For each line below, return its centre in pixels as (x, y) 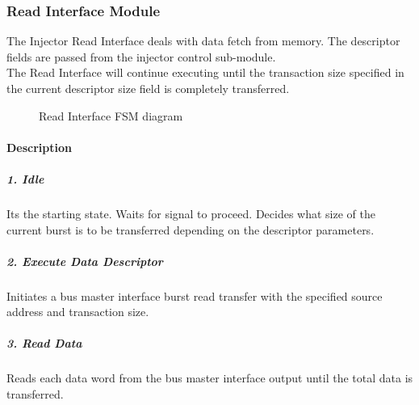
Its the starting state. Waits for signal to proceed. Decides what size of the (191, 213)
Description (40, 147)
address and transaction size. (78, 312)
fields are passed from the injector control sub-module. (141, 56)
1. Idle (25, 178)
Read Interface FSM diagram (111, 115)
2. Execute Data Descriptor (85, 261)
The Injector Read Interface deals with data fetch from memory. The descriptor (203, 41)
